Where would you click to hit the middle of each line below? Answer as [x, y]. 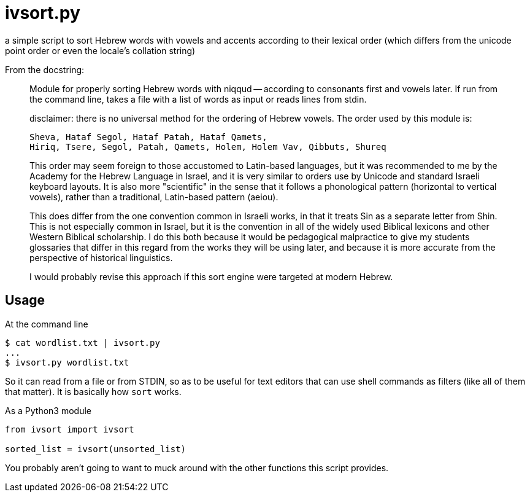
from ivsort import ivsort [70, 429]
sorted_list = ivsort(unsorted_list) [96, 449]
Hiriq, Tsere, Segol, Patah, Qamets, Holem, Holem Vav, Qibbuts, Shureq [208, 147]
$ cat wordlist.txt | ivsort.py [83, 342]
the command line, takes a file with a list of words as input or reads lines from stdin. [198, 99]
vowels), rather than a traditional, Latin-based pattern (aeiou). [154, 197]
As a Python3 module [48, 410]
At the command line [47, 324]
